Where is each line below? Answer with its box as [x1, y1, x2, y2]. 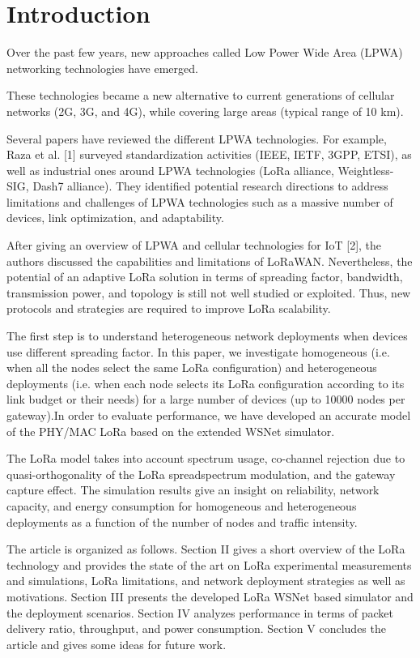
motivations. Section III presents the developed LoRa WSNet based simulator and [6, 587, 414, 605]
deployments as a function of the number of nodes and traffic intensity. [6, 513, 358, 530]
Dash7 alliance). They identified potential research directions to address [32, 177, 388, 194]
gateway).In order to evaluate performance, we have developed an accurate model [6, 407, 411, 423]
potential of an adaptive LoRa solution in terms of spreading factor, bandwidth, [6, 268, 403, 285]
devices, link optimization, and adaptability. [6, 209, 224, 226]
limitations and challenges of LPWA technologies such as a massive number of [6, 193, 393, 210]
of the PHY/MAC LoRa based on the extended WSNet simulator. [6, 422, 335, 439]
